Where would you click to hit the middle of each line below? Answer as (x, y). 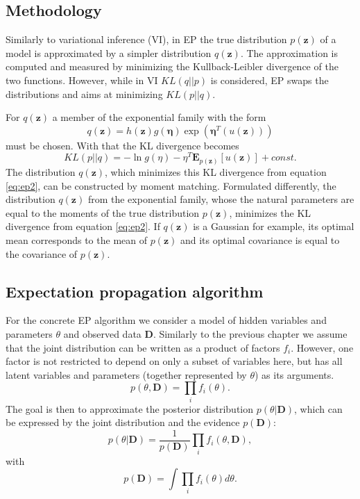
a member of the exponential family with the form (159, 117)
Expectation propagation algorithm (135, 291)
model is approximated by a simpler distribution (109, 52)
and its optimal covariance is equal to (260, 239)
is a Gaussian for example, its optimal (274, 226)
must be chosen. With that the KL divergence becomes (122, 145)
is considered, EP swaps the (269, 80)
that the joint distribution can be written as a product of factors (143, 347)
